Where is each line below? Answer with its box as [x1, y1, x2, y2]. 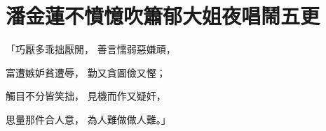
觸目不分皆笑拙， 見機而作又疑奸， [6, 88, 166, 103]
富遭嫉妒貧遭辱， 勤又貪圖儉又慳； [6, 65, 166, 79]
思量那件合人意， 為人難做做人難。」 [6, 111, 171, 126]
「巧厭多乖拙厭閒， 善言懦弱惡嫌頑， [6, 42, 176, 56]
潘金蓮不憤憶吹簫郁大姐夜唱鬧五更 [6, 1, 320, 30]
